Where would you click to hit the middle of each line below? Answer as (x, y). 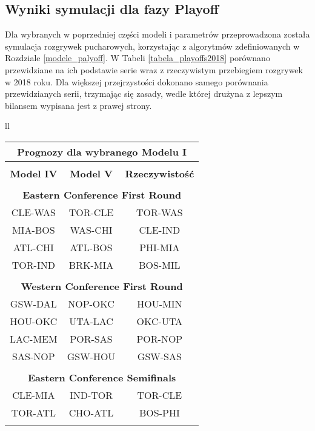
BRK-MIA (91, 265)
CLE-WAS (34, 212)
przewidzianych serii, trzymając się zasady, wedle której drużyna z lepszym (144, 94)
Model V (91, 173)
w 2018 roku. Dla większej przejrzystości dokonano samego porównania (137, 81)
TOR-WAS (160, 212)
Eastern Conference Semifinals (102, 377)
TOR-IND (33, 265)
